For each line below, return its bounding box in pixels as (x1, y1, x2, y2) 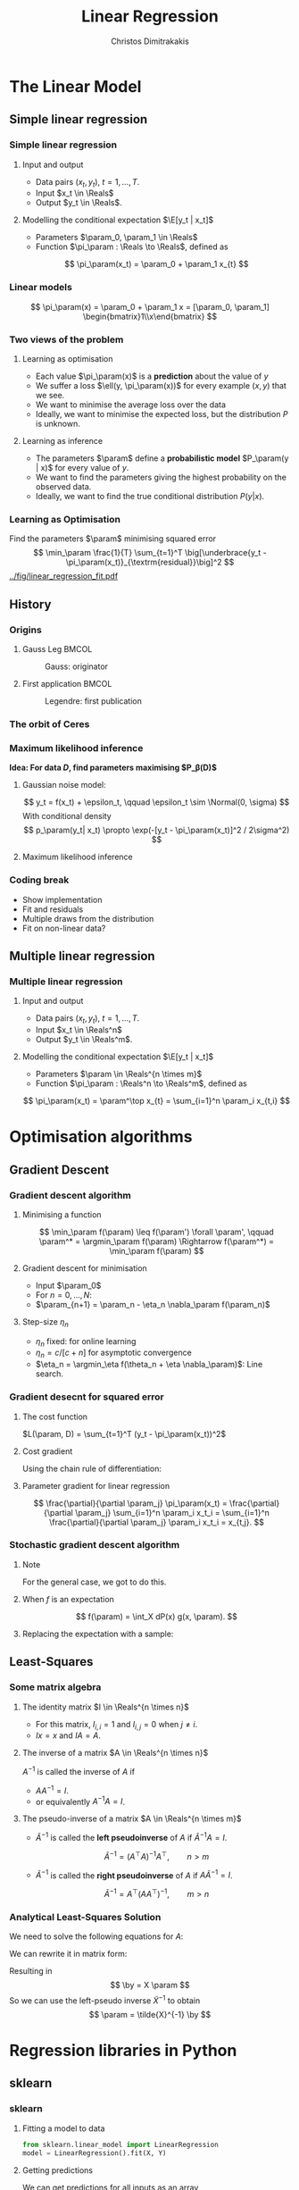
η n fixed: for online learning (35, 1335, 137, 1349)
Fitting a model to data (21, 2123, 105, 2134)
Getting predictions (21, 2164, 94, 2176)
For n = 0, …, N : (35, 1289, 92, 1300)
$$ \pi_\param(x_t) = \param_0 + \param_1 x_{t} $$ (63, 259, 249, 270)
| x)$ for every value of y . (35, 463, 129, 473)
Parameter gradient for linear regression (21, 1480, 170, 1491)
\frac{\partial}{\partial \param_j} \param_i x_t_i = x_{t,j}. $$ (48, 1517, 265, 1527)
